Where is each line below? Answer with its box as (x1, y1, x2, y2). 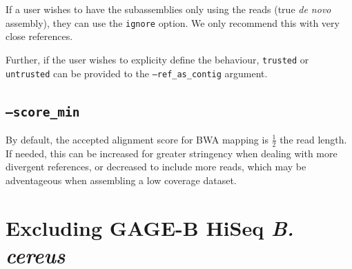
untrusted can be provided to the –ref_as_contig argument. (6, 66, 268, 80)
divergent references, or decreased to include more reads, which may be (6, 159, 306, 174)
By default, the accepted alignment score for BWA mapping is (6, 132, 268, 146)
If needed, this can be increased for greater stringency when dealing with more (6, 146, 338, 160)
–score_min (6, 104, 80, 119)
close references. (6, 29, 73, 43)
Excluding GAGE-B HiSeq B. (6, 213, 294, 242)
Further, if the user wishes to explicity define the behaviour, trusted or (6, 52, 309, 66)
